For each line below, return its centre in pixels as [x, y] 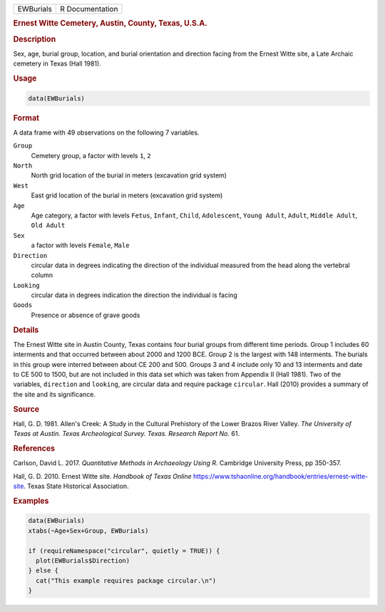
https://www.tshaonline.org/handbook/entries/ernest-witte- [281, 476]
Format [26, 118]
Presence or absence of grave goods [86, 315]
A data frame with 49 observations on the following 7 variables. [106, 133]
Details [26, 330]
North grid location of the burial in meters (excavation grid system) [129, 175]
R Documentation [89, 9]
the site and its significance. [55, 394]
